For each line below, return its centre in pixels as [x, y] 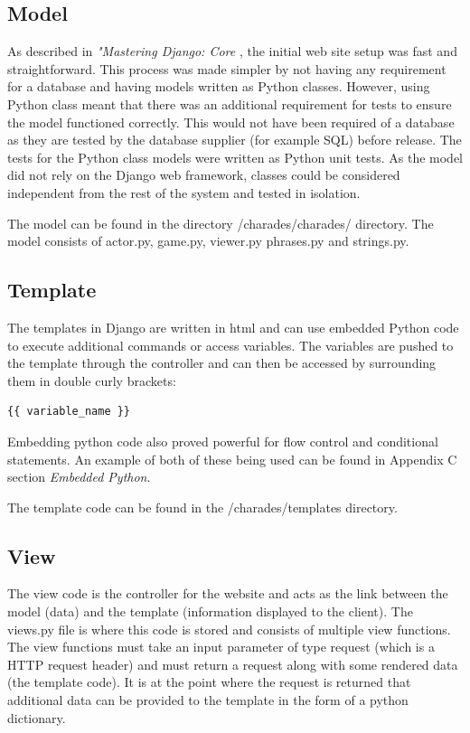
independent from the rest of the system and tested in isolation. [184, 192]
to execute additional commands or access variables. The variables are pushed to [230, 345]
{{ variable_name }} [69, 412]
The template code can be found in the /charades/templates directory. [202, 507]
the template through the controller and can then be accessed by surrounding [222, 363]
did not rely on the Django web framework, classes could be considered [204, 175]
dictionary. [37, 717]
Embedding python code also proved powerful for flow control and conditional [223, 441]
